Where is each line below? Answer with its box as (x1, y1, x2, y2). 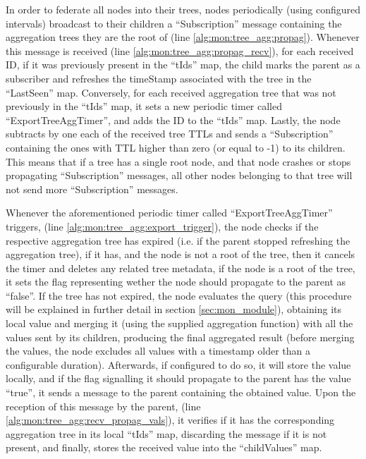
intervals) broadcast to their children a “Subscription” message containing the (6, 16, 342, 30)
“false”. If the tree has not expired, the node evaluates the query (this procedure (6, 288, 352, 302)
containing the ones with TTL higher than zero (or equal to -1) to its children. (6, 140, 346, 154)
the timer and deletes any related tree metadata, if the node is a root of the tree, (6, 260, 355, 275)
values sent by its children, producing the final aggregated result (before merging (6, 329, 355, 344)
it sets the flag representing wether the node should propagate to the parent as (6, 274, 346, 289)
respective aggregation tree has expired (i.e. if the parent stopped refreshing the (6, 233, 350, 247)
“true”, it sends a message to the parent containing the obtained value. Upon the (6, 385, 356, 400)
